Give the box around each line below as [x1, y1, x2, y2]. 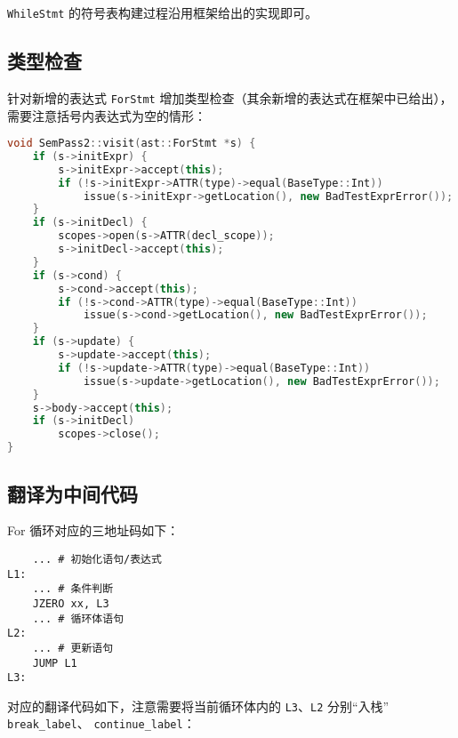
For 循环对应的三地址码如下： [7, 521, 180, 540]
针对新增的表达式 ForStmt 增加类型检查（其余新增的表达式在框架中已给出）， [7, 88, 453, 107]
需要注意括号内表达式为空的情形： [7, 106, 206, 124]
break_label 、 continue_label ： [7, 714, 196, 733]
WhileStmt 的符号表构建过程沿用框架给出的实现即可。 [7, 4, 318, 21]
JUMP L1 [32, 656, 77, 670]
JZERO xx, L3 [32, 597, 109, 610]
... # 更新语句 [32, 641, 114, 654]
